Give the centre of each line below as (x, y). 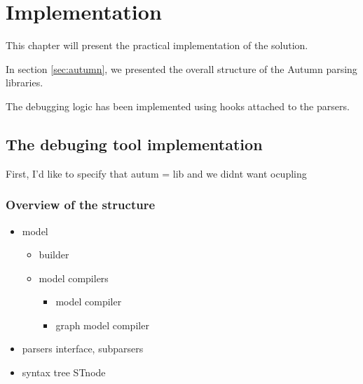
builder (54, 254)
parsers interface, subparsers (83, 349)
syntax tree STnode (64, 372)
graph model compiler (102, 325)
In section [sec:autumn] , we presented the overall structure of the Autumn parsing (181, 68)
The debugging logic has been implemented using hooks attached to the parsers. (178, 106)
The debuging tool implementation (134, 144)
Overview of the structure (81, 205)
